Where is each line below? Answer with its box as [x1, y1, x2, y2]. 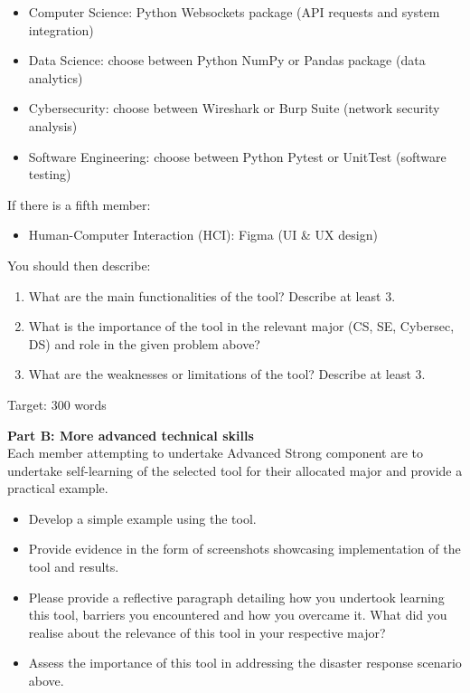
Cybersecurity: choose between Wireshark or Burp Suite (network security [28, 99, 440, 118]
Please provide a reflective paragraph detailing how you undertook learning [28, 587, 445, 606]
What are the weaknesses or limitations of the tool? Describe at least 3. [28, 365, 426, 384]
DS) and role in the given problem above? [28, 334, 260, 353]
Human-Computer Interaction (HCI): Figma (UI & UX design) [28, 225, 378, 244]
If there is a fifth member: [7, 195, 151, 214]
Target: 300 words [7, 394, 107, 413]
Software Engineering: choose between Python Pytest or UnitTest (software [28, 147, 446, 166]
